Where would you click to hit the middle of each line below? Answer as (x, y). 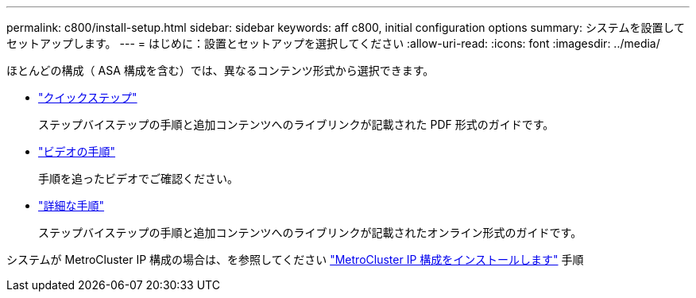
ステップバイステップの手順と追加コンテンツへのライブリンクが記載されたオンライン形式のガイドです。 (310, 232)
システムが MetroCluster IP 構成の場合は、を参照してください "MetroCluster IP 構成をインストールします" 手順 (295, 259)
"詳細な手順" (72, 205)
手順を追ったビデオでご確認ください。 (138, 178)
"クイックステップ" (88, 97)
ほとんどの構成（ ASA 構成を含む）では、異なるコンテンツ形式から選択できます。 (220, 70)
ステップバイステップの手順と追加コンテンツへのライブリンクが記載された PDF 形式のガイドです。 (296, 124)
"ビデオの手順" (77, 151)
